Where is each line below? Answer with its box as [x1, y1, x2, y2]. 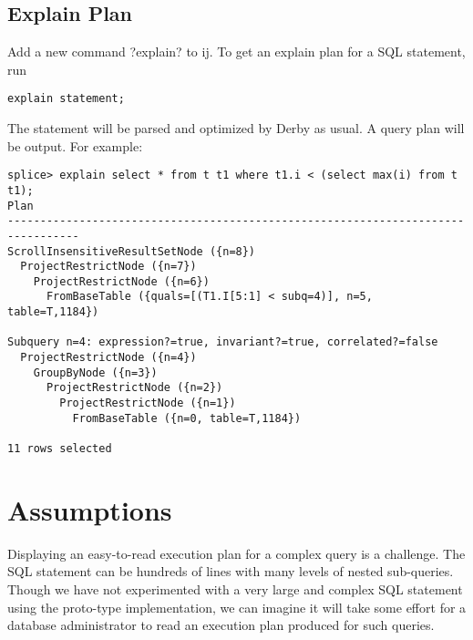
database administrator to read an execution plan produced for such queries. [7, 615, 435, 635]
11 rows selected [7, 442, 112, 456]
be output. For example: [7, 136, 143, 155]
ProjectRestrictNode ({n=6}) [33, 274, 210, 288]
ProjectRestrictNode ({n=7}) [20, 260, 197, 274]
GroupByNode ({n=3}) [33, 366, 158, 379]
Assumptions [7, 490, 172, 528]
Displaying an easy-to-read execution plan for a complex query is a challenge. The [7, 543, 466, 563]
